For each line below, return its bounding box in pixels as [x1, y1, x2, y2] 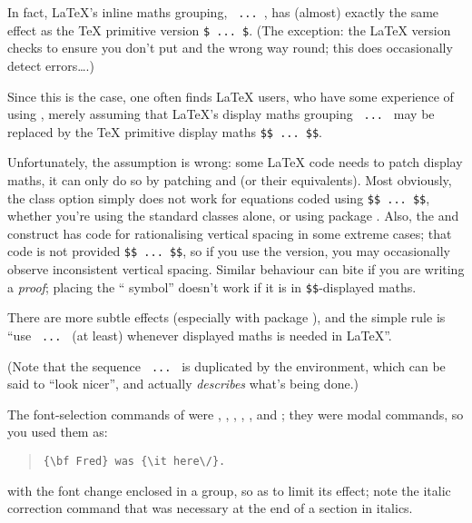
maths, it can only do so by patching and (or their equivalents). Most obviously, [7, 171, 452, 189]
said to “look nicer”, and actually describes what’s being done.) [7, 374, 359, 393]
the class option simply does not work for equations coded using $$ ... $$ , [7, 188, 430, 207]
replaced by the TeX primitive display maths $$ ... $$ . [7, 122, 323, 141]
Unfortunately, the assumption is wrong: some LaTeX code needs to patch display [7, 153, 463, 172]
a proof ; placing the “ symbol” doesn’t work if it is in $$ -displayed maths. [7, 277, 417, 296]
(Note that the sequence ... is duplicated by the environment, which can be [7, 356, 446, 375]
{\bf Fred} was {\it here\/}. [43, 455, 226, 469]
